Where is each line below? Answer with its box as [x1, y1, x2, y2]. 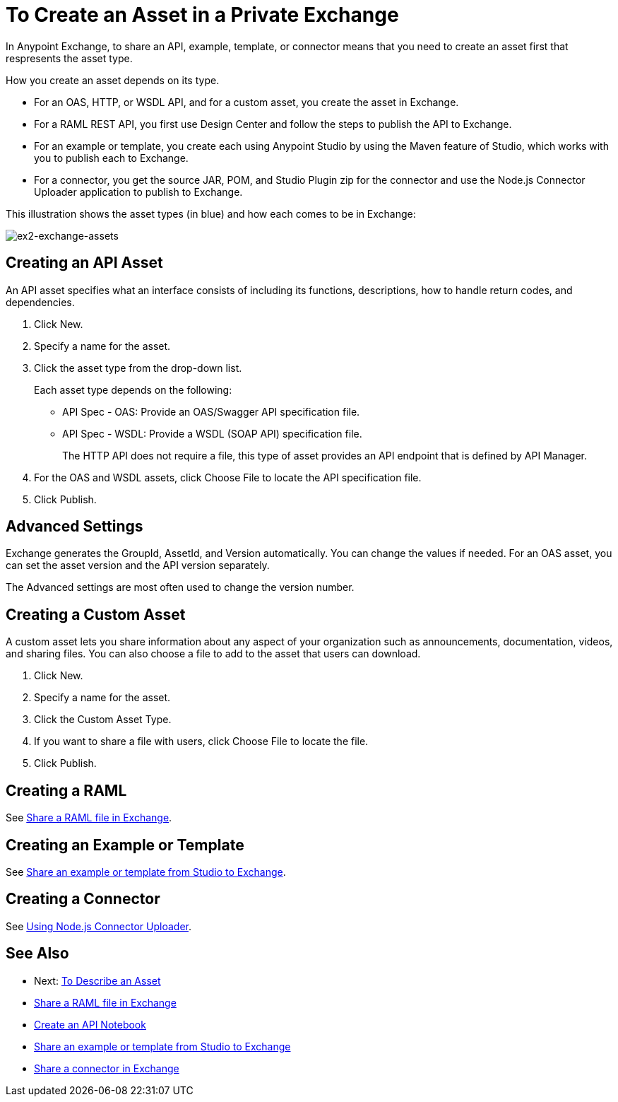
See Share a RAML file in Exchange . [6, 811, 172, 824]
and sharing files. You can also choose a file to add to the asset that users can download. [6, 647, 421, 660]
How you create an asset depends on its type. [6, 74, 220, 86]
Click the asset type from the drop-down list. [34, 361, 242, 374]
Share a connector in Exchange [34, 1062, 179, 1074]
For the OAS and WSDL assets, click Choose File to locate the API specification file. [34, 471, 422, 483]
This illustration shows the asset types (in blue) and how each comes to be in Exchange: [6, 207, 416, 220]
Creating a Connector [6, 890, 160, 908]
